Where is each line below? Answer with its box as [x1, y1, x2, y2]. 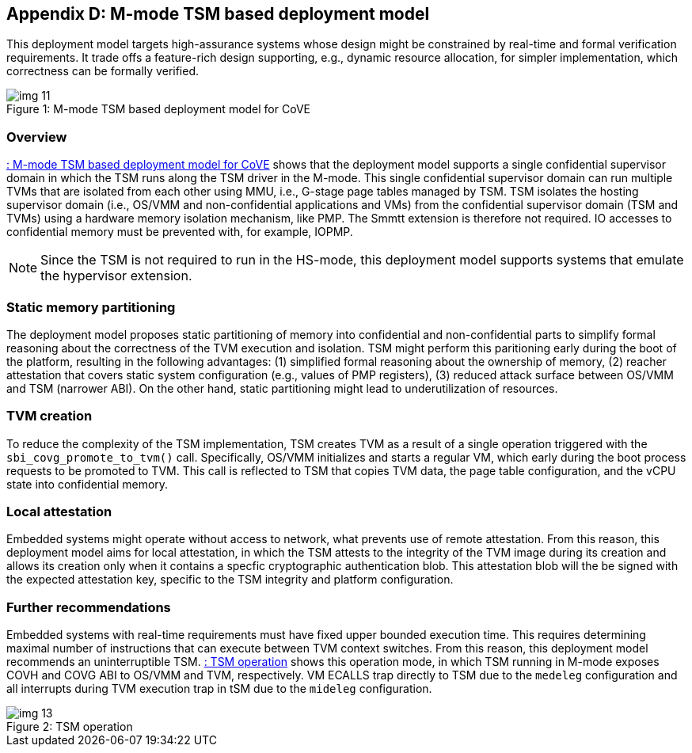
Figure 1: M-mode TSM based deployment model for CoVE [6, 102, 310, 116]
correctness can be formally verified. [6, 64, 200, 78]
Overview [6, 128, 67, 145]
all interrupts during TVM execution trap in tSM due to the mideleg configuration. [6, 682, 432, 696]
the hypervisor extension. [40, 268, 192, 284]
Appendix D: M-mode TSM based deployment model [6, 4, 430, 24]
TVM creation [6, 408, 93, 424]
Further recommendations [6, 599, 171, 615]
